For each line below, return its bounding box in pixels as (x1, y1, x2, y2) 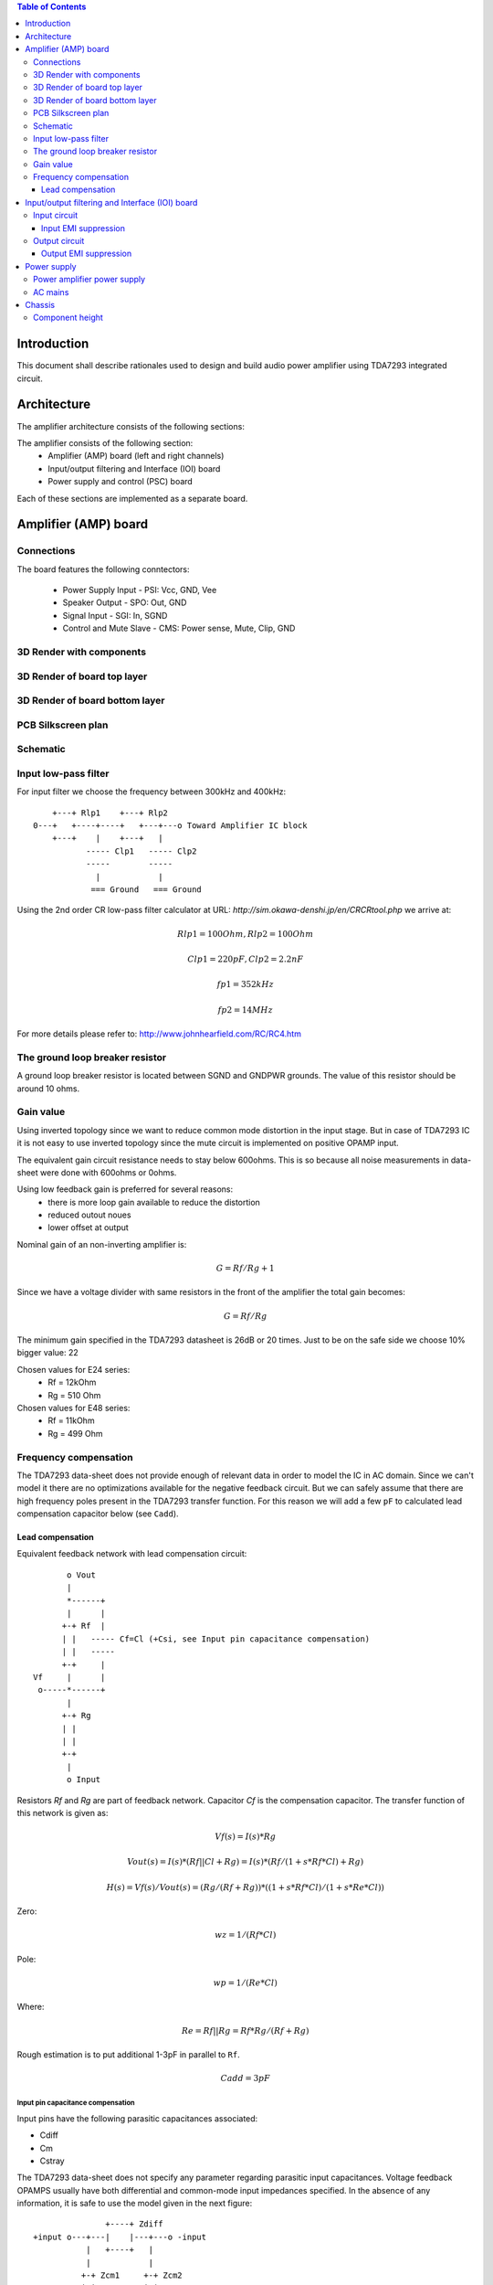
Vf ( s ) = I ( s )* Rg (215, 1832, 277, 1842)
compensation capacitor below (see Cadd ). (16, 1508, 179, 1519)
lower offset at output (47, 1222, 130, 1233)
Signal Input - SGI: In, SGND (62, 610, 168, 621)
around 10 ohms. (16, 1083, 80, 1094)
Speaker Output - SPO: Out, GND (62, 597, 187, 608)
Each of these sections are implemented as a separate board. (16, 493, 248, 504)
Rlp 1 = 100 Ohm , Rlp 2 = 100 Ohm (176, 929, 314, 939)
